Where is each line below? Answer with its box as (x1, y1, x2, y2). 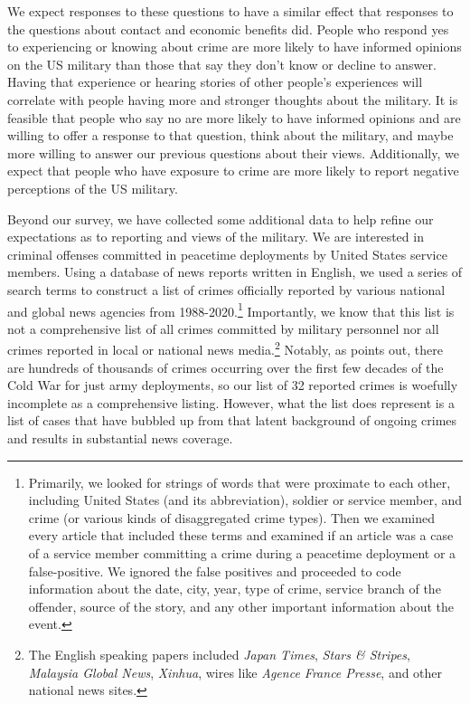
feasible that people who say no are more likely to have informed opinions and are (7, 108, 461, 127)
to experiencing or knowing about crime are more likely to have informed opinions (7, 37, 462, 56)
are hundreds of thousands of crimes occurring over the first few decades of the (7, 357, 444, 376)
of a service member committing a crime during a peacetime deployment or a (28, 543, 456, 562)
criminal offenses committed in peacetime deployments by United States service (7, 244, 447, 263)
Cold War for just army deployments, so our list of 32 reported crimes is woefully (7, 376, 458, 395)
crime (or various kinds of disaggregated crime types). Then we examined (28, 508, 436, 527)
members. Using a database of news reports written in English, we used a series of (7, 262, 463, 281)
